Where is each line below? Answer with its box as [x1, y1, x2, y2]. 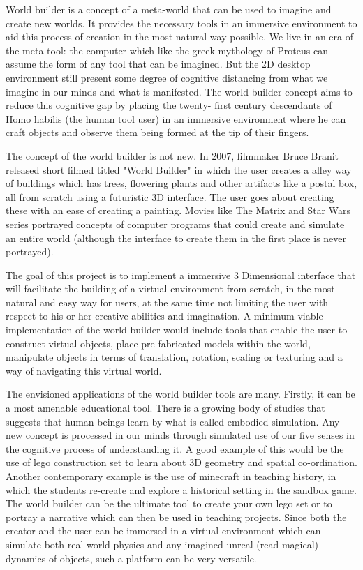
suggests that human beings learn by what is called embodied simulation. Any [6, 414, 340, 428]
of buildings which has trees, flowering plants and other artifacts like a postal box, [6, 176, 357, 190]
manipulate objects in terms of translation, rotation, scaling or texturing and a [6, 350, 343, 364]
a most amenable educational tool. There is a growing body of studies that [6, 400, 325, 415]
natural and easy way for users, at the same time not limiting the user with [6, 294, 329, 309]
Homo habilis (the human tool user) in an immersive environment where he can [6, 111, 346, 126]
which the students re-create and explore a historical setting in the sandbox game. [6, 482, 357, 497]
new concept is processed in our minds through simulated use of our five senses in [6, 428, 355, 442]
